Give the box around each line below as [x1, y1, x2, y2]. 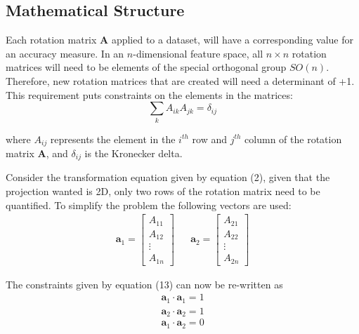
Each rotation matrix [6, 32, 97, 47]
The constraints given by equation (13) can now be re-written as [6, 276, 283, 291]
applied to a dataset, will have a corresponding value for [111, 32, 353, 47]
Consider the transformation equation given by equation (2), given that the [6, 170, 330, 185]
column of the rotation [244, 131, 342, 146]
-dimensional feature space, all [133, 46, 263, 60]
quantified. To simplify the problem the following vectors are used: [6, 197, 292, 212]
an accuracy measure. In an [6, 46, 124, 60]
